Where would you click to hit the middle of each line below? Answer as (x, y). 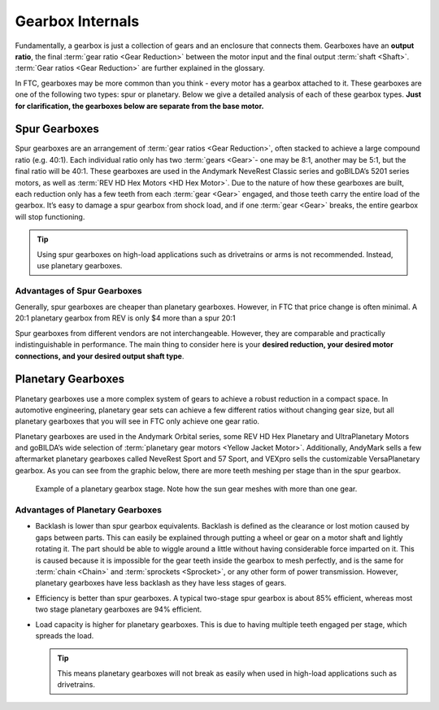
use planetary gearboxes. (80, 265)
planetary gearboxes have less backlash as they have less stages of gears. (161, 583)
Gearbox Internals (77, 21)
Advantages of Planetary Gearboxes (89, 510)
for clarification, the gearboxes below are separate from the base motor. (139, 106)
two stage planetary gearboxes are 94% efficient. (119, 609)
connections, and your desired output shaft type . (100, 356)
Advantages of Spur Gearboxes (78, 290)
